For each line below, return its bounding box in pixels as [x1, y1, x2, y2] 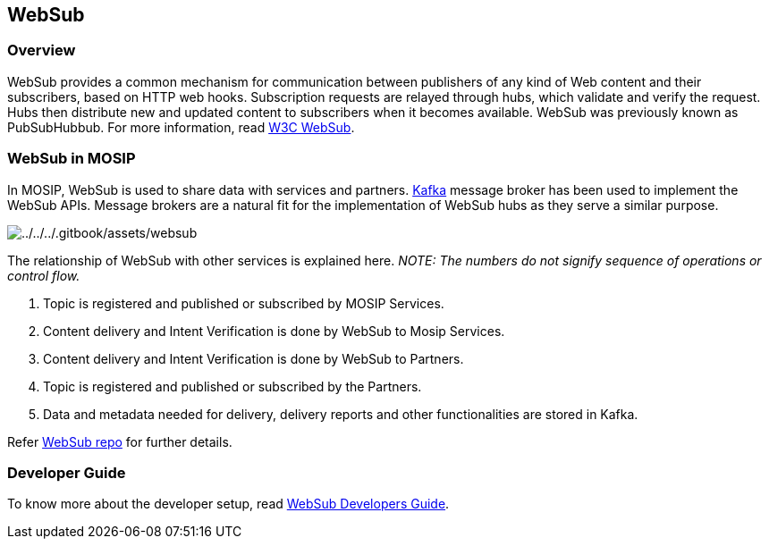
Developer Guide [7, 463, 126, 482]
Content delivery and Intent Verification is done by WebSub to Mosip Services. [43, 323, 505, 339]
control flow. [7, 267, 80, 283]
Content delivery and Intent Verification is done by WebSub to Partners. [43, 350, 464, 366]
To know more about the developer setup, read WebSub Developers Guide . [7, 496, 450, 512]
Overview [7, 41, 76, 60]
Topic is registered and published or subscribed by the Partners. [43, 378, 422, 394]
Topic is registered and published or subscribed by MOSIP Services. [43, 295, 444, 311]
